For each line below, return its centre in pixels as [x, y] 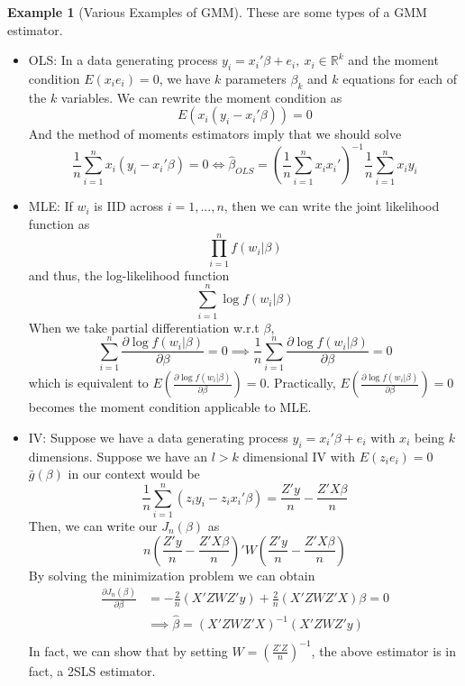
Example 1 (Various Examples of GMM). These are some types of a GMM [217, 12]
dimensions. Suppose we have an [118, 456]
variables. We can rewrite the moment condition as [201, 97]
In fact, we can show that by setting [128, 650]
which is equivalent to [88, 383]
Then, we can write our [93, 525]
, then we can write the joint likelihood [332, 206]
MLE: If [50, 206]
